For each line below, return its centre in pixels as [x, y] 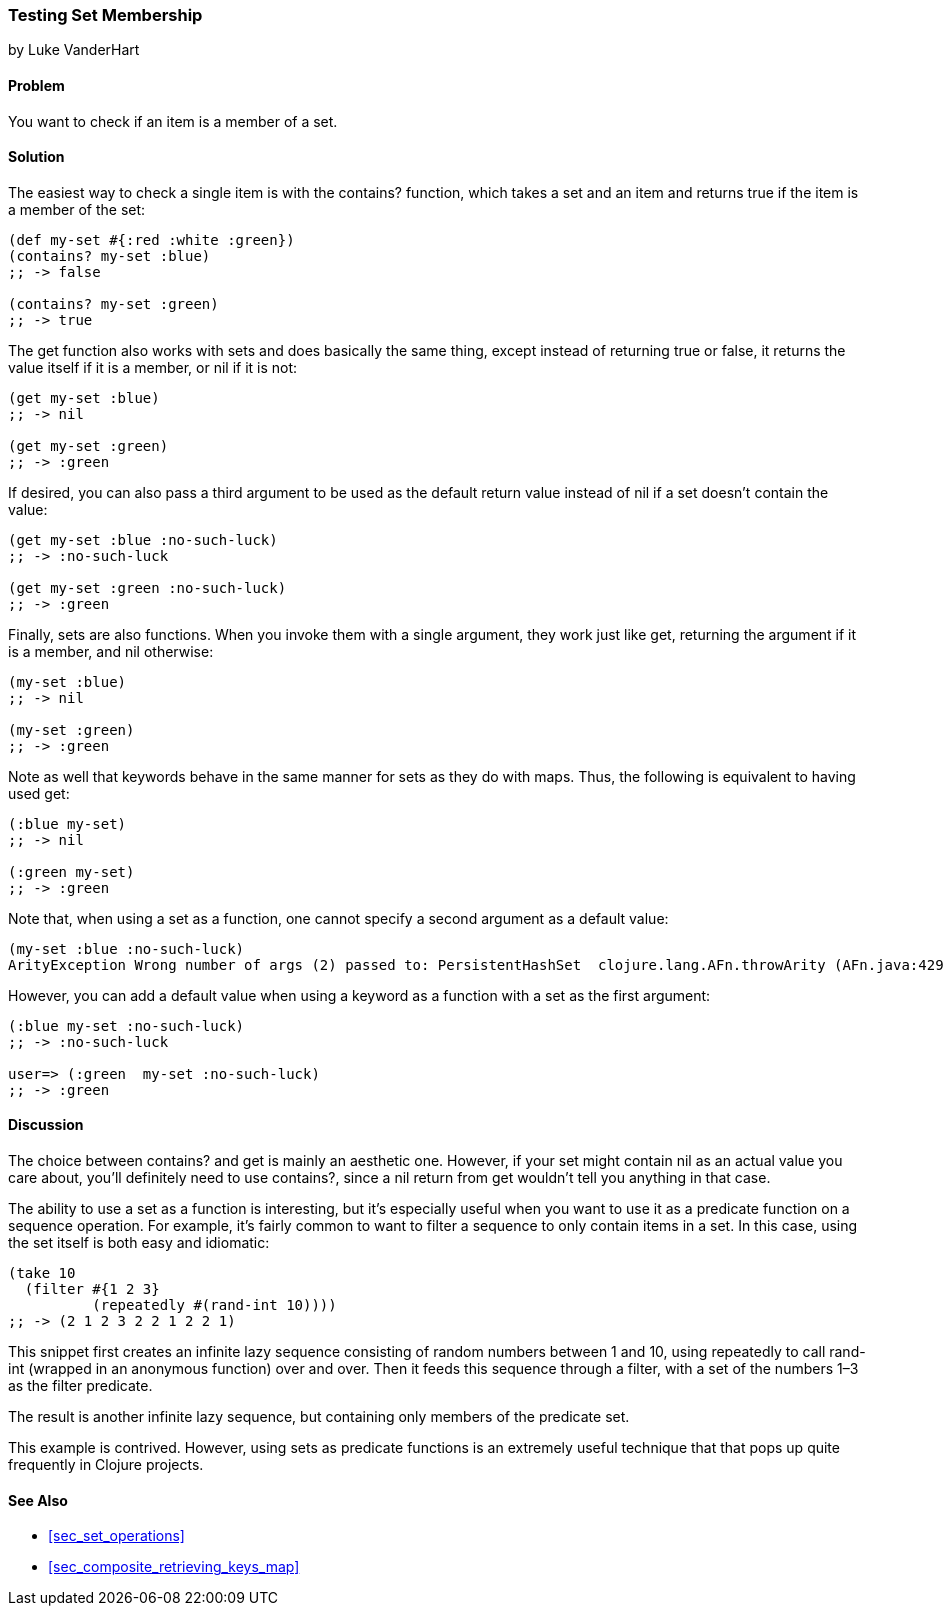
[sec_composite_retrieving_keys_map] [174, 1567]
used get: [39, 793]
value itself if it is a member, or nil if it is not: [153, 367]
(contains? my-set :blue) [109, 255]
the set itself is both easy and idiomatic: [139, 1243]
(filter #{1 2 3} [92, 1289]
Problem [36, 85]
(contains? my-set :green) [113, 303]
